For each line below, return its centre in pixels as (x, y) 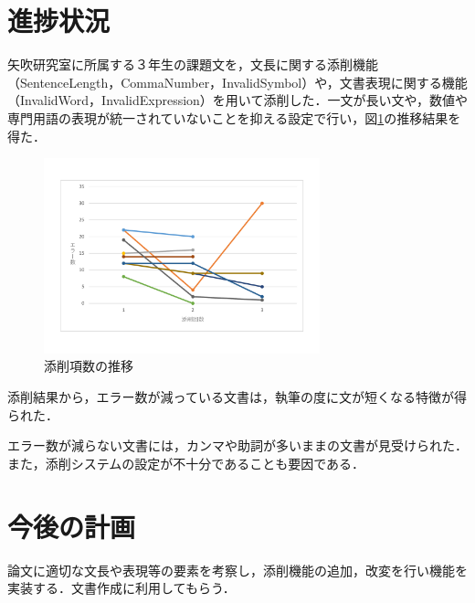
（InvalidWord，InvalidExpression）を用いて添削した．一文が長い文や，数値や (237, 100)
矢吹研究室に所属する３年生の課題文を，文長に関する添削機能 (193, 64)
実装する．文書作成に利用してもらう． (121, 588)
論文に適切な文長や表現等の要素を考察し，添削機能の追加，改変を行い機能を (237, 570)
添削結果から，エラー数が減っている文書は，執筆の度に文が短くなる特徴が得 (237, 397)
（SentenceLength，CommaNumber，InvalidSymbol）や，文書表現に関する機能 (237, 82)
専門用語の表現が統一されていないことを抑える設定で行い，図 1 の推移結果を (234, 117)
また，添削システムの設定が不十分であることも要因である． (186, 463)
